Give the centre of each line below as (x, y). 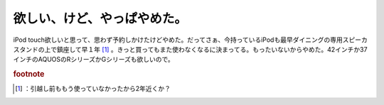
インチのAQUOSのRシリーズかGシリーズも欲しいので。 (94, 60)
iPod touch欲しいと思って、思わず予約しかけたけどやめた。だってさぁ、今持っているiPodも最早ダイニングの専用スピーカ (190, 40)
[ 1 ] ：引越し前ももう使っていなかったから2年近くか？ (93, 89)
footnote (29, 74)
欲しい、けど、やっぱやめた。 (100, 18)
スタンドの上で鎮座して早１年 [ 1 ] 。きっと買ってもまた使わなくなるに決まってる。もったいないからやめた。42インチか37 (190, 49)
